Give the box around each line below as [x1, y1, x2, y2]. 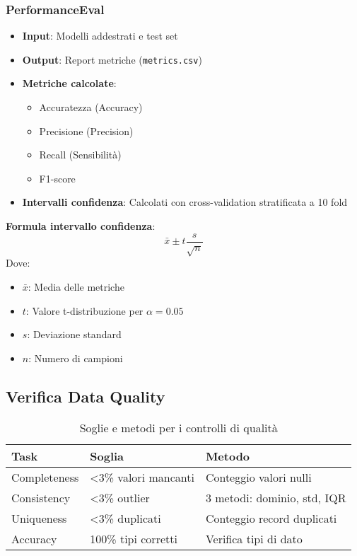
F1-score [39, 170, 76, 185]
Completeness [11, 468, 79, 485]
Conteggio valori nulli [205, 468, 312, 485]
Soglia [90, 447, 124, 464]
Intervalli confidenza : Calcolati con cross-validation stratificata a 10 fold [22, 195, 348, 209]
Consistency [11, 489, 71, 506]
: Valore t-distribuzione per [25, 303, 144, 318]
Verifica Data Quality [6, 385, 165, 407]
